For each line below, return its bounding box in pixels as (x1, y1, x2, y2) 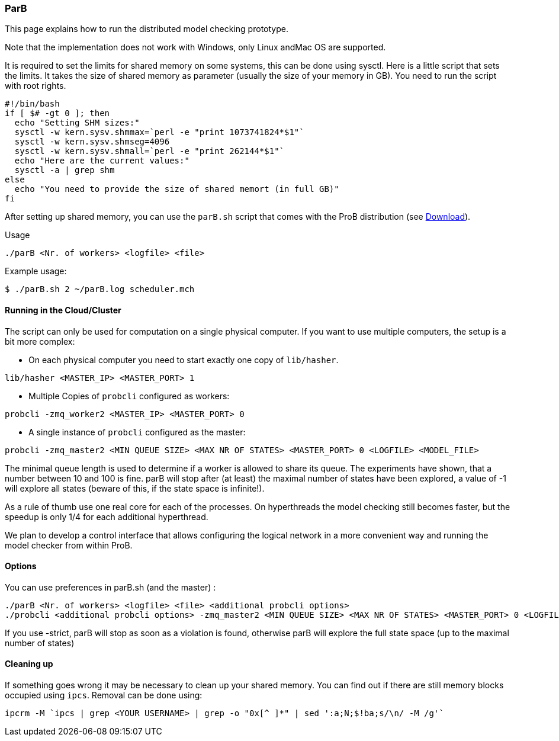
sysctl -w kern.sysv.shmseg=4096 (14, 137, 170, 147)
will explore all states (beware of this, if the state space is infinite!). (5, 483, 265, 493)
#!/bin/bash (5, 99, 60, 109)
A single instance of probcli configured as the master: (28, 426, 246, 437)
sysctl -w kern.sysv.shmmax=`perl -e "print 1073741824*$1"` (14, 127, 304, 137)
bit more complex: (5, 336, 75, 347)
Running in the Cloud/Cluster (5, 304, 121, 315)
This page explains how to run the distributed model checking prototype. (5, 24, 288, 34)
